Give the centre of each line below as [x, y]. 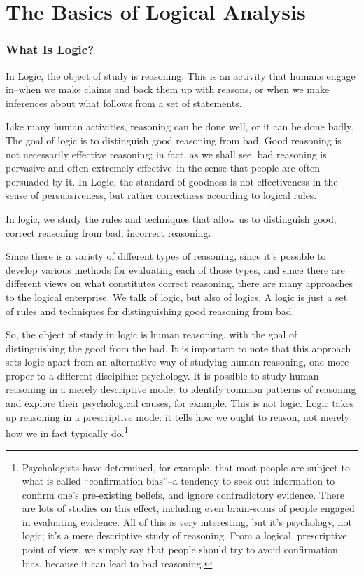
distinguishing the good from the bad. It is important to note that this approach [178, 348]
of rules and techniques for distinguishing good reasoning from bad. [150, 311]
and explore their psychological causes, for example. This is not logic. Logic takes [180, 403]
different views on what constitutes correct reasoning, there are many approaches [180, 283]
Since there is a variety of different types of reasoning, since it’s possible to [166, 256]
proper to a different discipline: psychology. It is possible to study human [162, 375]
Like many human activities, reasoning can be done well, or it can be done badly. [180, 126]
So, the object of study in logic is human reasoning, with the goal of [152, 334]
